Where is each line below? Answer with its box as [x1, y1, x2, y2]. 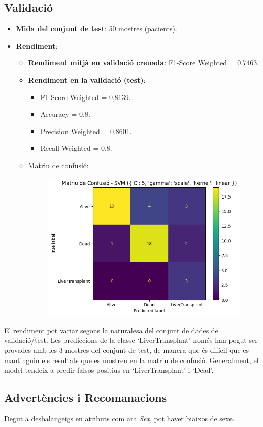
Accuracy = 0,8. [40, 109, 90, 119]
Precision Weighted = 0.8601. [40, 125, 132, 136]
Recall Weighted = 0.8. [40, 143, 112, 153]
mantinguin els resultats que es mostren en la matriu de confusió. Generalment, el [4, 354, 259, 365]
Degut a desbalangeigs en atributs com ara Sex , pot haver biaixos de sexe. [4, 413, 235, 424]
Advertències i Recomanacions [4, 389, 167, 405]
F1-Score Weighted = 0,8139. [40, 91, 131, 102]
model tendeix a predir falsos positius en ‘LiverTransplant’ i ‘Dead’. [4, 365, 214, 375]
